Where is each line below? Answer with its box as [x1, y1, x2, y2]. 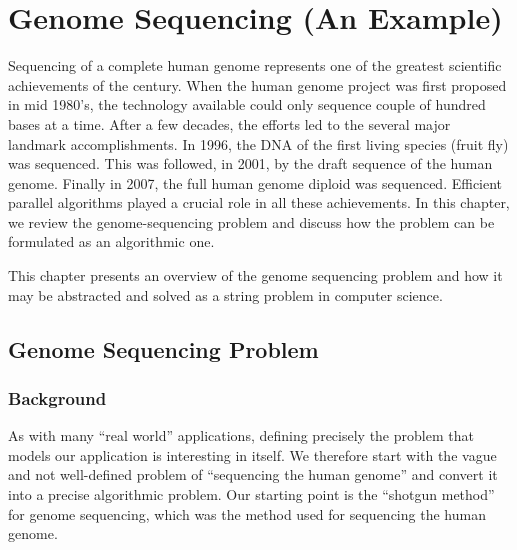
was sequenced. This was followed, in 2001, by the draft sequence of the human [8, 153, 493, 174]
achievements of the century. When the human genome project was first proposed [8, 74, 507, 95]
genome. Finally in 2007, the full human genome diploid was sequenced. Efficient [8, 172, 503, 193]
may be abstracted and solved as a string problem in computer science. [8, 284, 443, 305]
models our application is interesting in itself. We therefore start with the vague [8, 444, 497, 465]
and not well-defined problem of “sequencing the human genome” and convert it [8, 464, 498, 485]
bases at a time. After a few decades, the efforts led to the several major [8, 113, 451, 134]
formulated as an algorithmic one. [8, 231, 215, 252]
